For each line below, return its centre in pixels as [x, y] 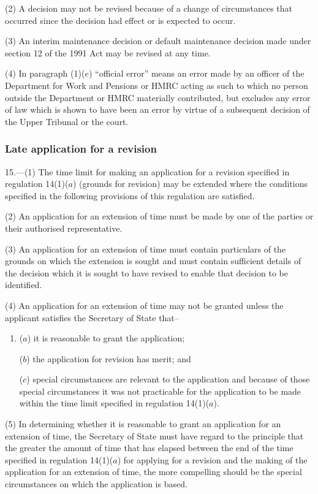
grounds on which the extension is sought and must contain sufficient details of [153, 261]
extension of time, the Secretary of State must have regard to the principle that [154, 435]
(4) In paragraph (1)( [45, 73]
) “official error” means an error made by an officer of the [196, 73]
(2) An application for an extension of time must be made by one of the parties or [159, 216]
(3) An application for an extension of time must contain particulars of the [146, 249]
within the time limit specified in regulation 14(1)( [114, 403]
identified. [24, 285]
